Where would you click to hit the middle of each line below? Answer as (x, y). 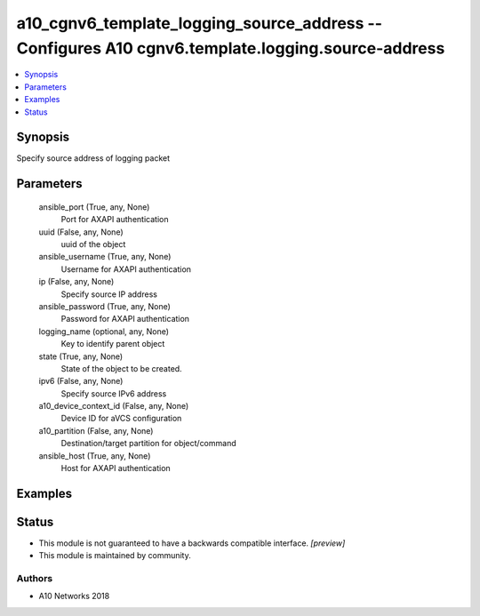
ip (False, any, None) (76, 282)
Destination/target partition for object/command (148, 444)
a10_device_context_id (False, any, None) (114, 406)
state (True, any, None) (81, 356)
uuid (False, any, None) (81, 232)
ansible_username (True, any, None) (105, 257)
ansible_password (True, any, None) (104, 306)
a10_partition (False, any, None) (96, 430)
